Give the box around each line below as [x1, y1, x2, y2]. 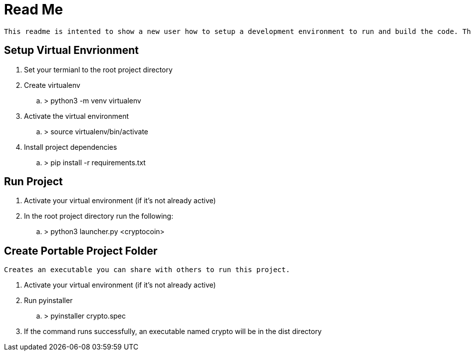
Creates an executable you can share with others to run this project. [4, 266, 290, 274]
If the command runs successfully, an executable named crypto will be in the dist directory [24, 327, 322, 336]
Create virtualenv [24, 80, 80, 89]
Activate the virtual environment [24, 111, 129, 120]
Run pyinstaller [24, 296, 73, 305]
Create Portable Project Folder [4, 244, 158, 257]
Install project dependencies [24, 142, 117, 151]
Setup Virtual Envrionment [4, 44, 139, 57]
